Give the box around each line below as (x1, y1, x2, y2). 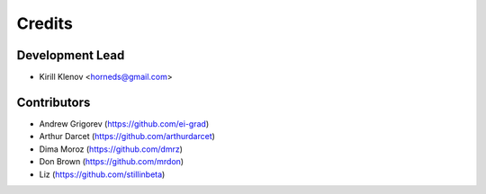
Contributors (16, 94, 91, 110)
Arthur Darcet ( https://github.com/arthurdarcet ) (39, 131, 216, 142)
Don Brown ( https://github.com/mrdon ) (39, 156, 184, 167)
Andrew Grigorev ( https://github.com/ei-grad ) (39, 118, 210, 129)
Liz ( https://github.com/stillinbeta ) (39, 169, 166, 180)
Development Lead (16, 48, 125, 63)
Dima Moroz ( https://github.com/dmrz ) (39, 144, 184, 154)
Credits (16, 13, 74, 33)
